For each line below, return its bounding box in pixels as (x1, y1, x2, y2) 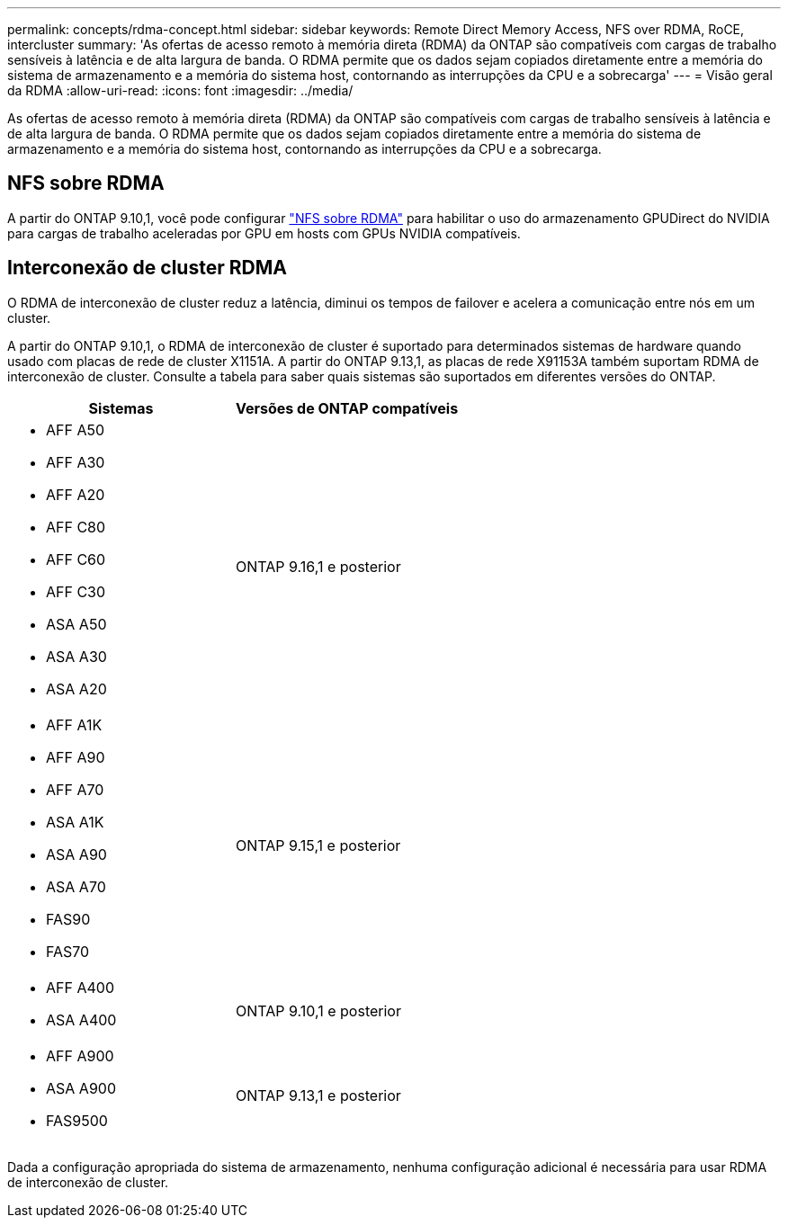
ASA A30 (46, 647, 107, 666)
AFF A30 (46, 452, 105, 471)
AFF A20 (46, 485, 105, 504)
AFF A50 (46, 420, 105, 439)
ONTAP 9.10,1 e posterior (236, 1001, 401, 1020)
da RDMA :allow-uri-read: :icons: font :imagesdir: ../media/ (7, 83, 354, 98)
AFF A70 (46, 780, 104, 799)
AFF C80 (46, 517, 106, 536)
